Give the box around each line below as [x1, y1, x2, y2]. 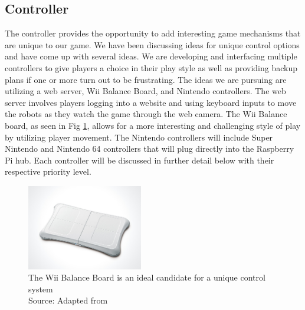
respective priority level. [5, 165, 91, 178]
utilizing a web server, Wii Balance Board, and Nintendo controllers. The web [5, 85, 286, 97]
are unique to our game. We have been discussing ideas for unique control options [5, 38, 300, 51]
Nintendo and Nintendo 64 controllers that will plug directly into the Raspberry [5, 142, 294, 155]
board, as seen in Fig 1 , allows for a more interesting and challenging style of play [5, 119, 301, 131]
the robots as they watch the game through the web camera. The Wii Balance [5, 108, 287, 120]
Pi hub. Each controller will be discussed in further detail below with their [5, 154, 274, 166]
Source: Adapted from [28, 294, 108, 306]
